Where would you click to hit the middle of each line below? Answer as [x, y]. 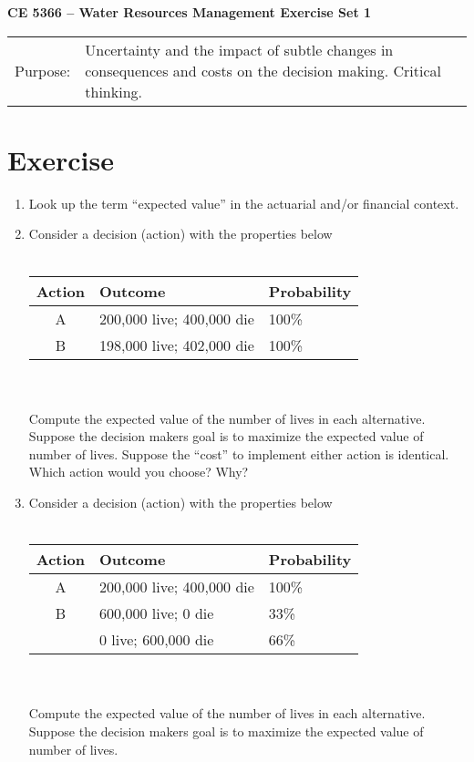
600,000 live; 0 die [157, 613]
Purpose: [43, 70]
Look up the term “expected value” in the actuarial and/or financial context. [244, 203]
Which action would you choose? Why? [139, 472]
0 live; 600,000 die [157, 640]
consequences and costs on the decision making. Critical [263, 70]
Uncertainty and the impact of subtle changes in [239, 49]
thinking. [113, 91]
